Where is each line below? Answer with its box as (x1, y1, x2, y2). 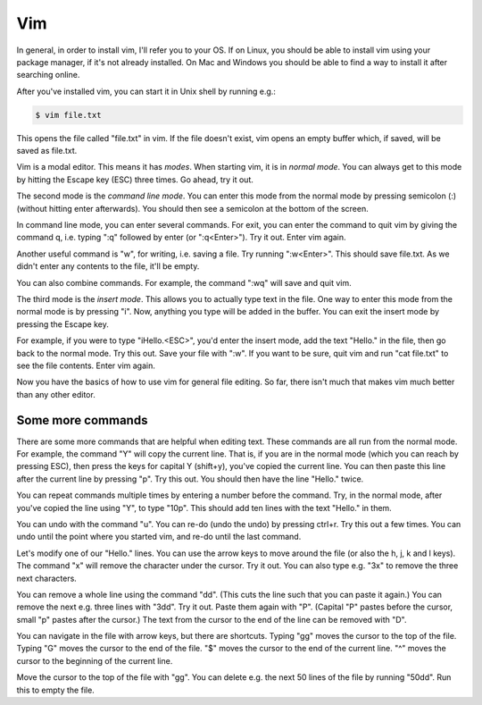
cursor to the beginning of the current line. (16, 655, 173, 666)
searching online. (16, 70, 80, 80)
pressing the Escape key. (16, 318, 109, 330)
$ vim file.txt (35, 110, 102, 120)
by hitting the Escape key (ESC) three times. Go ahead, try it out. (16, 174, 253, 185)
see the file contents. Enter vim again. (16, 360, 155, 371)
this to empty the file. (16, 684, 96, 695)
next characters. (16, 573, 78, 583)
